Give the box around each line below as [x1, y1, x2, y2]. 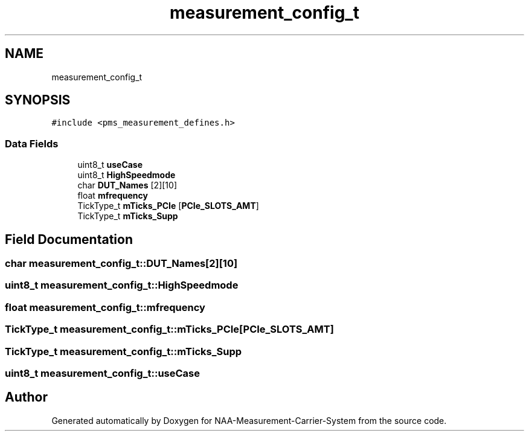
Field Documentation [5, 231, 133, 247]
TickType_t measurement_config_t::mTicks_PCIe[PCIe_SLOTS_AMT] [5, 323, 334, 336]
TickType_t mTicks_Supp [77, 211, 178, 222]
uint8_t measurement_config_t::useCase [5, 367, 200, 379]
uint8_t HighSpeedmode [77, 170, 176, 181]
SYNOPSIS [5, 92, 71, 108]
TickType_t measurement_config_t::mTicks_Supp [5, 345, 242, 357]
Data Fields [5, 137, 59, 150]
